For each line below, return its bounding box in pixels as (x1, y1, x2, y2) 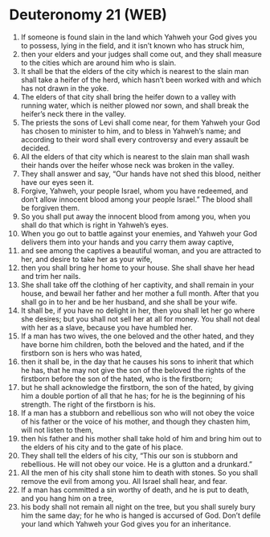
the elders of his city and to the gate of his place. (20, 442, 184, 452)
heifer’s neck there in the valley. (20, 109, 127, 118)
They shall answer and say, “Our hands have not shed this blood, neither (20, 169, 261, 178)
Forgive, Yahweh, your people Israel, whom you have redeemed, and (20, 186, 248, 195)
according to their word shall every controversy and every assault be (20, 134, 249, 144)
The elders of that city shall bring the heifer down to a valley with (20, 92, 236, 101)
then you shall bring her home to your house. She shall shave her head (20, 263, 256, 273)
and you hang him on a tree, (20, 493, 114, 503)
